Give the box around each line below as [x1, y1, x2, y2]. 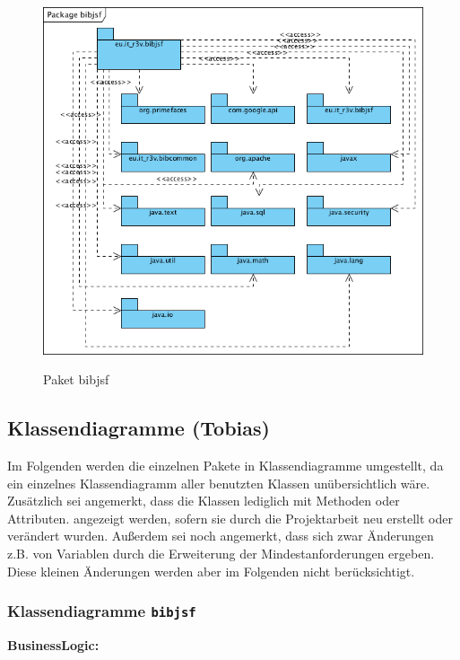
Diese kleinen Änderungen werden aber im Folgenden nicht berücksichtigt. [7, 561, 415, 580]
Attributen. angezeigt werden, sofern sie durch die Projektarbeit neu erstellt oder [7, 508, 453, 527]
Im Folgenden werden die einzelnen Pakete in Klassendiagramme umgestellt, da [7, 455, 444, 474]
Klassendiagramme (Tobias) [7, 414, 270, 442]
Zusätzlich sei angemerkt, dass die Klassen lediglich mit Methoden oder [7, 491, 400, 510]
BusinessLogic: [7, 635, 100, 654]
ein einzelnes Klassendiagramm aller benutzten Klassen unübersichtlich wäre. [7, 473, 430, 492]
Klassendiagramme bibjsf [7, 600, 196, 622]
